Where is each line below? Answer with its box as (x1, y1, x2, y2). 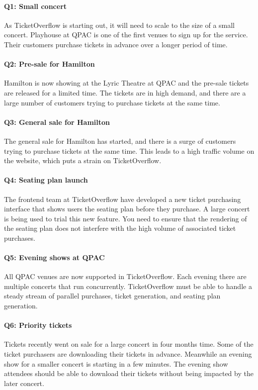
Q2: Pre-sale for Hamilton (4, 59, 95, 69)
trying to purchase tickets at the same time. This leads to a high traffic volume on (4, 145, 255, 156)
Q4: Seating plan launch (4, 175, 88, 185)
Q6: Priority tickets (4, 320, 72, 330)
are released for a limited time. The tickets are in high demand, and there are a (4, 87, 246, 97)
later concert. (4, 378, 44, 388)
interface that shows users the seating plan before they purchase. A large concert (4, 203, 250, 214)
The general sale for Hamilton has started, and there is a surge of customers (4, 135, 236, 146)
